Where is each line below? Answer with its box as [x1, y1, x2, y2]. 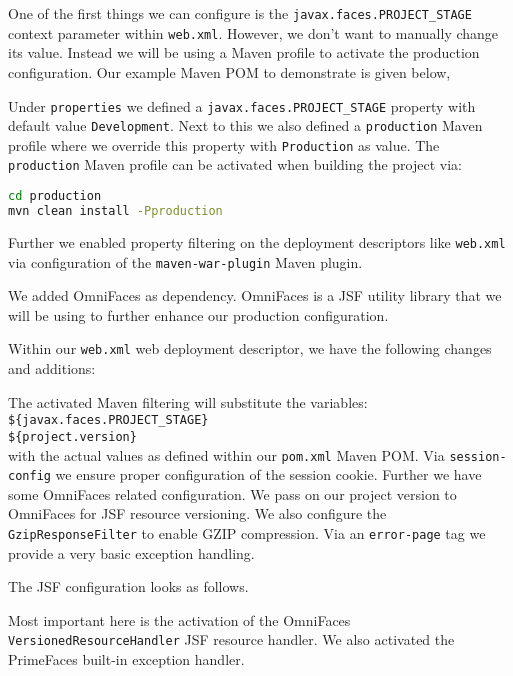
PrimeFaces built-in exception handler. [8, 649, 245, 670]
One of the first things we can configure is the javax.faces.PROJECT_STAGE [8, 3, 472, 23]
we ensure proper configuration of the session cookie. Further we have [55, 464, 482, 485]
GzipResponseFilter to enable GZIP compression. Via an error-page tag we [8, 523, 486, 544]
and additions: [8, 358, 96, 379]
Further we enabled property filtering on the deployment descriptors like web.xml [8, 231, 506, 252]
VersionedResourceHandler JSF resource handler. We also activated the [8, 629, 455, 650]
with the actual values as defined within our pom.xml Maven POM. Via [8, 444, 445, 465]
